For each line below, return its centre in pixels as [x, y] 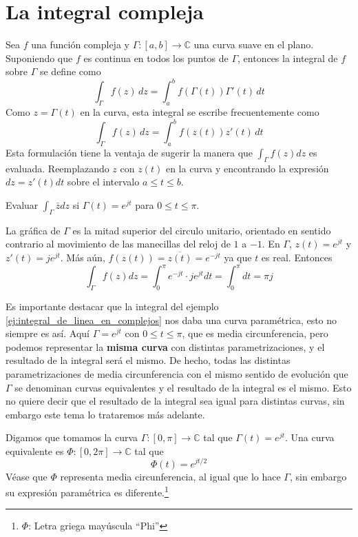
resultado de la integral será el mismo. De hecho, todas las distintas [148, 360]
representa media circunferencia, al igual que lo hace [170, 476]
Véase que [27, 476]
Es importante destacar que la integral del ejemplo [112, 306]
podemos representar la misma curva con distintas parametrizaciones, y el [165, 346]
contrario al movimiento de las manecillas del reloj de [118, 244]
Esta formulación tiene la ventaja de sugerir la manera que [129, 153]
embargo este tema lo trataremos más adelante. [105, 414]
